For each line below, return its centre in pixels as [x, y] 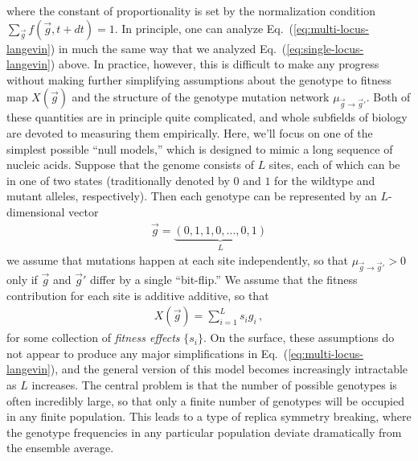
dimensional [36, 211]
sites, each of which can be [334, 165]
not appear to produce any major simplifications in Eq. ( [148, 353]
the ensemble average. [60, 448]
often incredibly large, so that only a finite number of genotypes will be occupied [205, 400]
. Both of [388, 97]
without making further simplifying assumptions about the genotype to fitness [199, 79]
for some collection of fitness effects [93, 338]
